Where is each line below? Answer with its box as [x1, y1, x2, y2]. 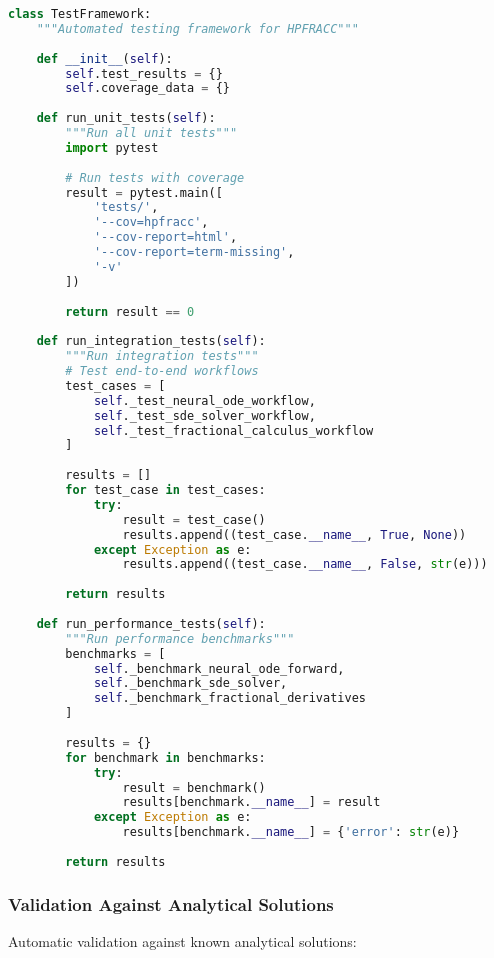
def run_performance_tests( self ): [36, 616, 266, 631]
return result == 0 [65, 304, 195, 319]
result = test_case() [122, 512, 266, 527]
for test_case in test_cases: [65, 483, 266, 497]
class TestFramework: [8, 7, 152, 21]
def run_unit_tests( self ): [36, 111, 216, 126]
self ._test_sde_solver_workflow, [93, 408, 316, 423]
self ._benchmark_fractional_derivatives [93, 691, 366, 706]
